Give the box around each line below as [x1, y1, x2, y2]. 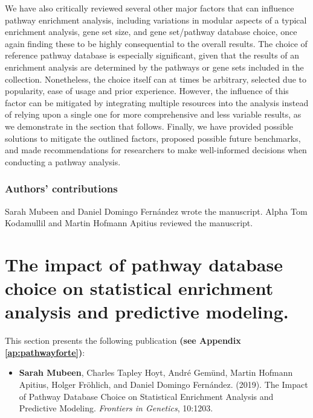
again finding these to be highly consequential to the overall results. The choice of [5, 37, 308, 49]
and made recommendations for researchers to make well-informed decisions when [5, 144, 307, 156]
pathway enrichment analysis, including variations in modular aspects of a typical [5, 13, 307, 26]
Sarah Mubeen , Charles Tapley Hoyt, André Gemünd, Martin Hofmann [19, 366, 293, 379]
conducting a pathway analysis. [5, 155, 121, 168]
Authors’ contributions [5, 181, 118, 196]
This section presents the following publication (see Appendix [5, 334, 241, 347]
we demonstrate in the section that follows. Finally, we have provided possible [5, 119, 294, 132]
